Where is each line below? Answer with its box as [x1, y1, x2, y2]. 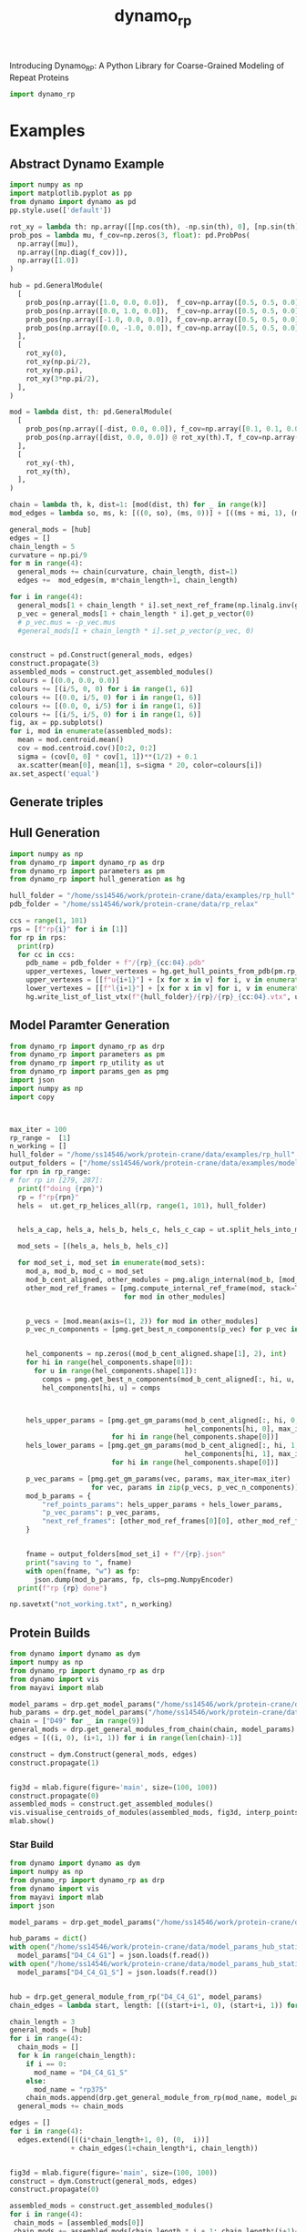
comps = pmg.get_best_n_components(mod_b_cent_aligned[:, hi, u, [42, 1374, 296, 1384]
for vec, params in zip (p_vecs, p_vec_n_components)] [90, 1483, 300, 1492]
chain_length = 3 [9, 2017, 76, 2026]
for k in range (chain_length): [17, 2051, 137, 2061]
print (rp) [17, 942, 55, 951]
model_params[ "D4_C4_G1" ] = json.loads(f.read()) [17, 1951, 209, 1961]
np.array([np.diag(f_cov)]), [17, 248, 128, 257]
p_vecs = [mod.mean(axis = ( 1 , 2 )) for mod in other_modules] [25, 1317, 259, 1326]
